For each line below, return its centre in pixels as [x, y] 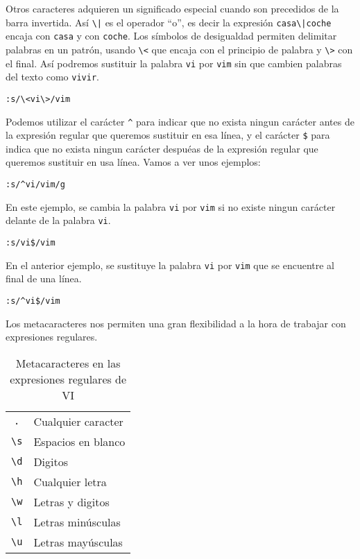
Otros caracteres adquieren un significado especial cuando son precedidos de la [172, 8]
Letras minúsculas [77, 522]
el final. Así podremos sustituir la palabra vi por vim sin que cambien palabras [174, 63]
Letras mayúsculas [78, 542]
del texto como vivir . [52, 77]
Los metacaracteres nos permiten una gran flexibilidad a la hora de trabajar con [176, 323]
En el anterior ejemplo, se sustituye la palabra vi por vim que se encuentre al [170, 265]
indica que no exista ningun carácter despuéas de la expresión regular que [162, 148]
